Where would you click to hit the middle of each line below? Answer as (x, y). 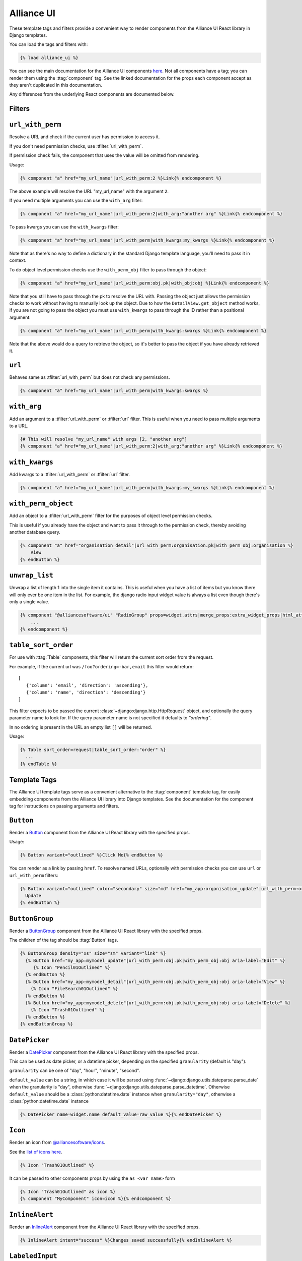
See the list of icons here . (36, 1152)
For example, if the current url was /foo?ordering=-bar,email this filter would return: (101, 666)
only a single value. (29, 602)
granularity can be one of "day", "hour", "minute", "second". (75, 1071)
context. (18, 260)
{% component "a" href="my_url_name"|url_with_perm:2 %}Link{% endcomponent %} (121, 178)
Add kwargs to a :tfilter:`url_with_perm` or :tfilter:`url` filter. (70, 474)
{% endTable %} (39, 764)
